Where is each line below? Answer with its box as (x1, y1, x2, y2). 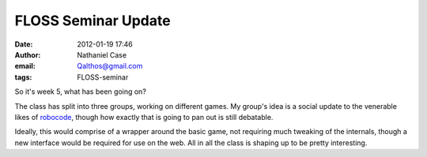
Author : (14, 50, 41, 59)
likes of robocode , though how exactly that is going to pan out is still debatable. (14, 112, 274, 121)
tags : (14, 72, 32, 82)
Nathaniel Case (77, 50, 127, 59)
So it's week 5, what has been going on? (14, 87, 146, 96)
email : (14, 62, 36, 71)
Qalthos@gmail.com (77, 62, 143, 71)
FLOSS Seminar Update (14, 12, 171, 29)
